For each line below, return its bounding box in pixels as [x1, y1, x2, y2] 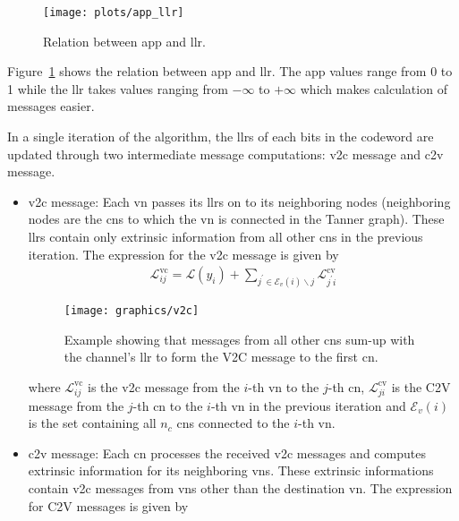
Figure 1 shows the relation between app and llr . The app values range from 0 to [7, 62, 453, 81]
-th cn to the [132, 396, 203, 414]
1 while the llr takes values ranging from [7, 79, 228, 98]
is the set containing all [28, 414, 157, 432]
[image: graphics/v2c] [64, 304, 200, 318]
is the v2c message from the [88, 377, 240, 396]
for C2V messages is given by [28, 496, 189, 515]
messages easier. [7, 97, 95, 115]
